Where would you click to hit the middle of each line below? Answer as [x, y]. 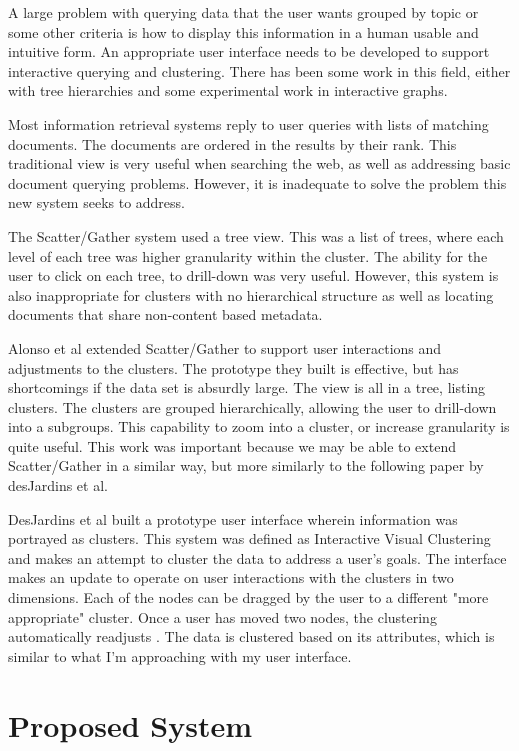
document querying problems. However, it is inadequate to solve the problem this [257, 182]
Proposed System [130, 724]
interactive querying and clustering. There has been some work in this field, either [259, 70]
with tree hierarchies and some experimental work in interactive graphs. [228, 90]
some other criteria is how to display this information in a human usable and [243, 31]
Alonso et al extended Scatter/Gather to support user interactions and [225, 347]
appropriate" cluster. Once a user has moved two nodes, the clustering [222, 616]
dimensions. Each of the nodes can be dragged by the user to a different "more [248, 597]
